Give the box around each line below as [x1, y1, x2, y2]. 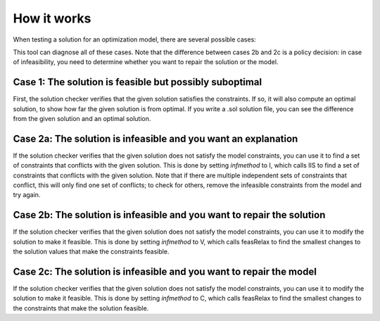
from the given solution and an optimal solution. [13, 115, 151, 123]
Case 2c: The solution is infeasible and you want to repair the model [13, 265, 317, 277]
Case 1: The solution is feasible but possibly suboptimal [13, 76, 262, 88]
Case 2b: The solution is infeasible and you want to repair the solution [13, 209, 326, 221]
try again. [13, 191, 41, 199]
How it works [13, 11, 91, 26]
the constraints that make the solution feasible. [13, 303, 149, 313]
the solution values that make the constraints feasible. [13, 247, 170, 256]
